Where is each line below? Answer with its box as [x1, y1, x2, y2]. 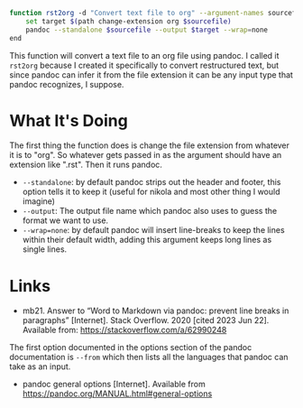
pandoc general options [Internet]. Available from [22, 379, 206, 390]
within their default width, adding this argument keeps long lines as [22, 235, 272, 246]
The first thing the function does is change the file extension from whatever [9, 140, 290, 151]
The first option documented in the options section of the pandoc [9, 342, 252, 353]
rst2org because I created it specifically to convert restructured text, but [9, 60, 280, 70]
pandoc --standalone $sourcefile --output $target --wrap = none [25, 25, 269, 34]
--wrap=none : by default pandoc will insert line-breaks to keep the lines [22, 225, 286, 236]
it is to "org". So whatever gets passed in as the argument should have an [9, 150, 282, 161]
